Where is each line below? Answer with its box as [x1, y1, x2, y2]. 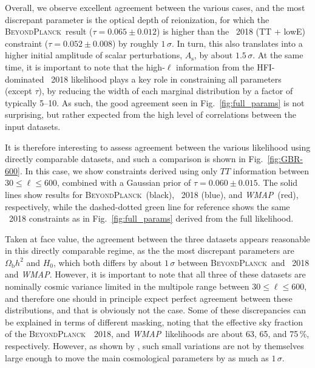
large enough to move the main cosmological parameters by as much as [5, 351, 269, 364]
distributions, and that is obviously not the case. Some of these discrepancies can [5, 304, 307, 316]
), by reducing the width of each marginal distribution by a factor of [38, 84, 293, 97]
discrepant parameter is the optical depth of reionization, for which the [5, 13, 269, 26]
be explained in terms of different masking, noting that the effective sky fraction [5, 315, 303, 328]
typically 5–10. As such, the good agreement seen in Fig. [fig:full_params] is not [5, 96, 305, 109]
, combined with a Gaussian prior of [56, 176, 191, 189]
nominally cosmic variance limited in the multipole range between [5, 280, 249, 293]
